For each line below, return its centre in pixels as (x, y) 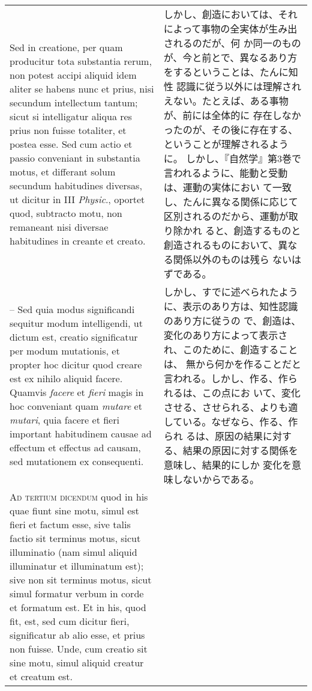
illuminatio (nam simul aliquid (73, 552)
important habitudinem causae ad (81, 434)
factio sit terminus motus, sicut (75, 538)
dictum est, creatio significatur (74, 337)
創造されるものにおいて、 (221, 245)
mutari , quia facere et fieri (64, 420)
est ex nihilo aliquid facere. (66, 378)
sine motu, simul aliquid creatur (77, 662)
